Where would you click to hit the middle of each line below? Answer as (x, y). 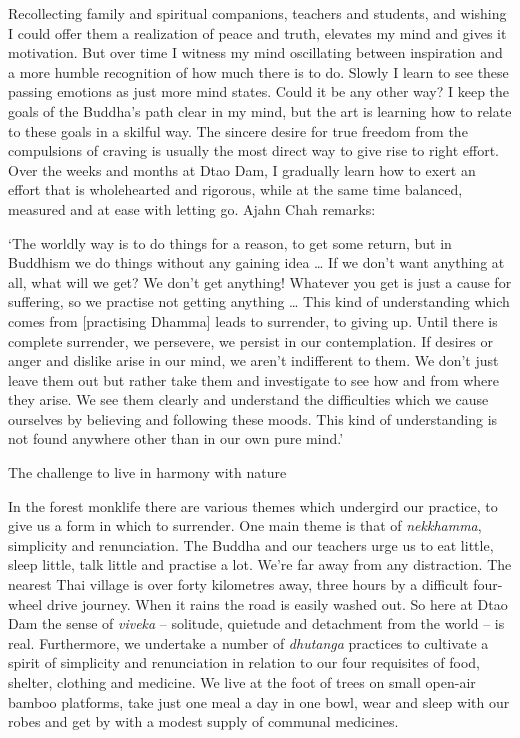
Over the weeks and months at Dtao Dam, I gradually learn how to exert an (242, 169)
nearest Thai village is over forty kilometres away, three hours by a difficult (238, 584)
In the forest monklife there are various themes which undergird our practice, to (253, 505)
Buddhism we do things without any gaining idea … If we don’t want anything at (256, 262)
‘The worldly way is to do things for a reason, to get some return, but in (230, 242)
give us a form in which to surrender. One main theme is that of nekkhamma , (245, 525)
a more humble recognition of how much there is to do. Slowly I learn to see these (258, 71)
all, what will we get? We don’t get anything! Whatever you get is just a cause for (260, 281)
